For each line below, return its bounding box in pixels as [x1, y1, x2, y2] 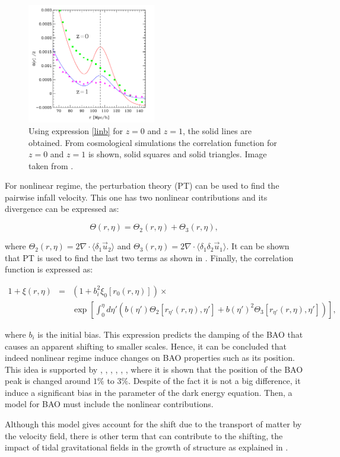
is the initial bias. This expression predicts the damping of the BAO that [37, 328, 303, 340]
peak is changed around [5, 375, 91, 387]
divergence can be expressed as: [5, 202, 119, 215]
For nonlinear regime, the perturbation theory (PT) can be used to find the [5, 179, 279, 192]
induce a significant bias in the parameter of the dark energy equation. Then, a [5, 386, 293, 398]
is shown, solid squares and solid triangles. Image [88, 148, 267, 160]
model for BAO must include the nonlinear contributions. [5, 398, 214, 410]
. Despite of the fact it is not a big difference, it [128, 375, 301, 387]
